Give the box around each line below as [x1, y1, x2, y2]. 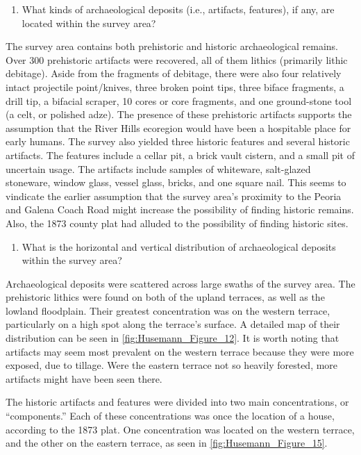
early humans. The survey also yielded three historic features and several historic [6, 134, 350, 149]
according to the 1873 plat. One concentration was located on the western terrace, [6, 422, 355, 436]
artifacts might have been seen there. [6, 371, 162, 386]
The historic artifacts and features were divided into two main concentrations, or [6, 395, 349, 409]
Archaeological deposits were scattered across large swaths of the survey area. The [6, 276, 355, 290]
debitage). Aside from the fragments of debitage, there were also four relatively [6, 66, 342, 81]
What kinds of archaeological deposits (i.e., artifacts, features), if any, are [22, 2, 335, 16]
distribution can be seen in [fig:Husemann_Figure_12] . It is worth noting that [6, 331, 339, 345]
